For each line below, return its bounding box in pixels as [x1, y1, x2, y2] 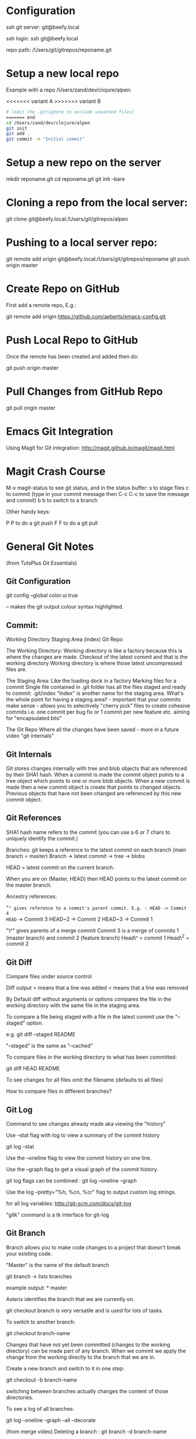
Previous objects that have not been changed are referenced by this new [6, 790, 181, 796]
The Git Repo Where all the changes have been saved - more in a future [6, 726, 180, 733]
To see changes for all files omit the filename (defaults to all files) [6, 1076, 164, 1083]
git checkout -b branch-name [6, 1376, 77, 1383]
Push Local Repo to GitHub [6, 333, 139, 347]
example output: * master [6, 1284, 67, 1291]
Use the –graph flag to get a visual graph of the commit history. [6, 1166, 159, 1173]
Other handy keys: [6, 508, 51, 515]
